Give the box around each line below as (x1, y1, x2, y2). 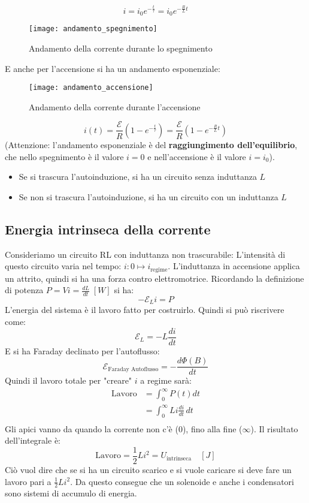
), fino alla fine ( (182, 422, 243, 435)
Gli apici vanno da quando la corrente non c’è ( (5, 422, 178, 435)
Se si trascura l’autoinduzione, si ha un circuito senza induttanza (19, 170, 257, 183)
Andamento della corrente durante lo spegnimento (29, 42, 213, 55)
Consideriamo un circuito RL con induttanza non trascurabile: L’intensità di (5, 248, 286, 260)
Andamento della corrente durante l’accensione (29, 100, 201, 113)
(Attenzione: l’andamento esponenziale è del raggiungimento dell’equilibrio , (5, 138, 298, 150)
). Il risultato (250, 422, 298, 435)
